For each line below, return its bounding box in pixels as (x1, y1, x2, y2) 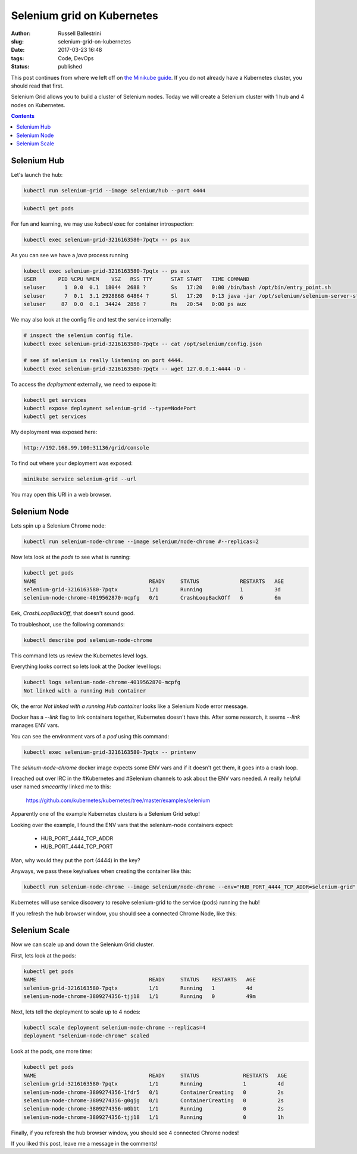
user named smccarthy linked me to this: (11, 783, 111, 790)
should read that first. (11, 82, 64, 89)
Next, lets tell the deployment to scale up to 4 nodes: (11, 1008, 141, 1015)
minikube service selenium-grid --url (23, 476, 137, 482)
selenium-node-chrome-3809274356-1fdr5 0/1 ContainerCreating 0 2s (23, 1088, 284, 1096)
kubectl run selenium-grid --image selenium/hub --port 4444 (23, 188, 206, 194)
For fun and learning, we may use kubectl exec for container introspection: (11, 220, 194, 227)
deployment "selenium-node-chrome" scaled (23, 1033, 149, 1039)
